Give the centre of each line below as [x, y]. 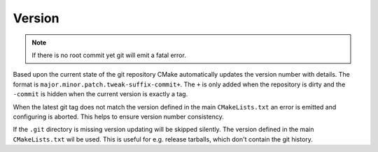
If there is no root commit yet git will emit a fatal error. [109, 55]
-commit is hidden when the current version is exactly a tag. [100, 94]
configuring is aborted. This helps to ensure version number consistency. [118, 116]
